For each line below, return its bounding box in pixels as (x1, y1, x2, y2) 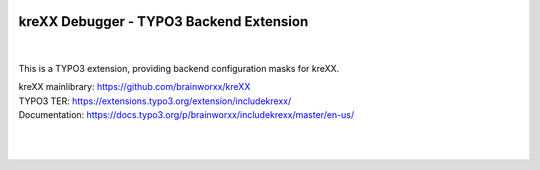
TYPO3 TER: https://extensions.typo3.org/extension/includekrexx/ (18, 95, 292, 107)
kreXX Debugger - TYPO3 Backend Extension (18, 13, 309, 30)
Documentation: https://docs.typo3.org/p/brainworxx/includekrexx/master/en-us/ (18, 109, 355, 121)
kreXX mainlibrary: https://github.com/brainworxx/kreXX (18, 81, 251, 93)
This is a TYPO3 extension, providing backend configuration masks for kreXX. (18, 62, 340, 74)
